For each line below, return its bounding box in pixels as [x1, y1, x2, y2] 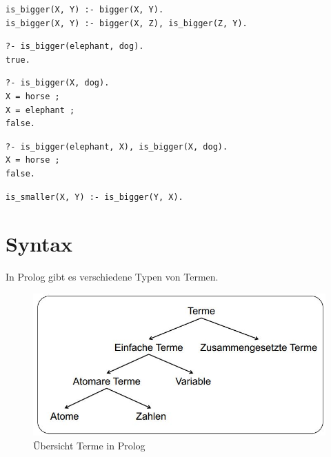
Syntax [6, 230, 73, 258]
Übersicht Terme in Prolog [33, 438, 146, 453]
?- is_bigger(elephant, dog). [6, 41, 144, 52]
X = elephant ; [6, 105, 75, 115]
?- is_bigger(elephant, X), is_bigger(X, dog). [6, 141, 228, 152]
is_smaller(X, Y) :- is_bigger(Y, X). [6, 192, 183, 202]
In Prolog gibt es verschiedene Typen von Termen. [6, 270, 219, 284]
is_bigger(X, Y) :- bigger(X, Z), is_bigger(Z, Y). [6, 18, 248, 28]
